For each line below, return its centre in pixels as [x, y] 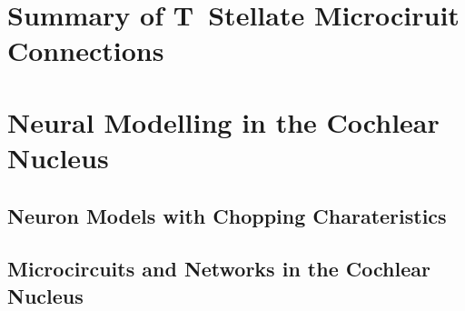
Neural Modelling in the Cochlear [223, 121]
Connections [86, 50]
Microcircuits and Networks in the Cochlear [219, 269]
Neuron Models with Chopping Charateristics [227, 215]
